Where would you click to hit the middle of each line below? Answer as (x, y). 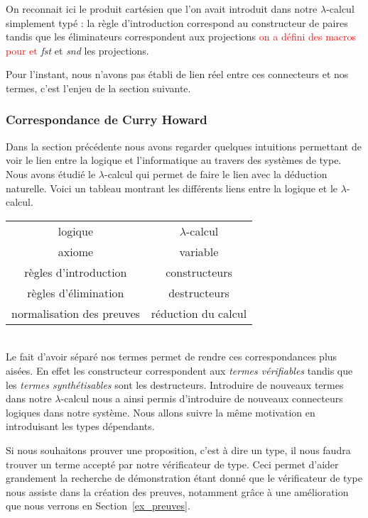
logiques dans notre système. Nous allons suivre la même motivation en (161, 412)
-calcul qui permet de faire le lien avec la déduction (216, 173)
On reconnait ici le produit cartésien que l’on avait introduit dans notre (162, 9)
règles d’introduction (76, 272)
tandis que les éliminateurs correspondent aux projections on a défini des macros (181, 37)
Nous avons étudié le (51, 173)
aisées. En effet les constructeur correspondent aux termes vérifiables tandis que (179, 370)
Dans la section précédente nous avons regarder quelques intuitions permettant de (184, 146)
